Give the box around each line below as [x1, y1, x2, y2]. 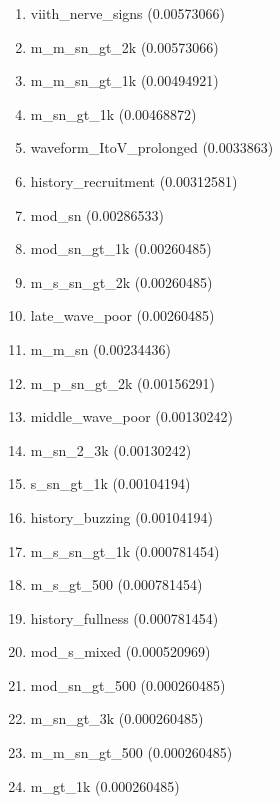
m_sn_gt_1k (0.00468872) [30, 103, 197, 124]
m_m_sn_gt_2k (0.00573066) [30, 36, 219, 57]
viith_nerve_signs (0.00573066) [30, 3, 226, 23]
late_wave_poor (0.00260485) [30, 305, 215, 326]
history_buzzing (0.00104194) [30, 506, 213, 527]
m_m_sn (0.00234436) [30, 338, 171, 359]
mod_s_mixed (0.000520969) [30, 641, 211, 662]
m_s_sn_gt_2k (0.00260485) [30, 271, 213, 292]
